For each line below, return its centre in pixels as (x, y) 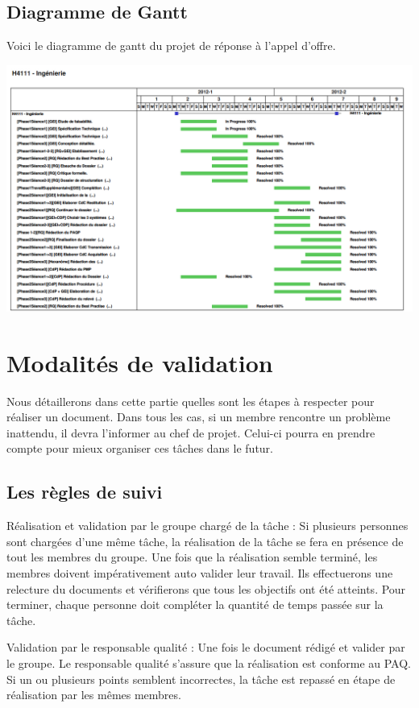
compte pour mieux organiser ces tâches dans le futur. (140, 448)
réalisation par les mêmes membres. (94, 695)
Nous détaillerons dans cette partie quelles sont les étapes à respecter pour (191, 401)
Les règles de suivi (85, 492)
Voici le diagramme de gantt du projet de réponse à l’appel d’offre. (171, 46)
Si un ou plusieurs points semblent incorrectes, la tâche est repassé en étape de (201, 679)
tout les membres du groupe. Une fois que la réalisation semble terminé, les (192, 557)
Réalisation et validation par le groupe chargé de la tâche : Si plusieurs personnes (207, 526)
